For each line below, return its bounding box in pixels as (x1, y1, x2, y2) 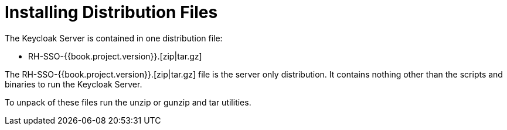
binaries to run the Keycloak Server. (5, 79, 142, 89)
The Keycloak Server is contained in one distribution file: (5, 33, 223, 43)
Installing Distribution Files (5, 2, 218, 22)
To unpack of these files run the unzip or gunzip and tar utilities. (5, 97, 251, 107)
